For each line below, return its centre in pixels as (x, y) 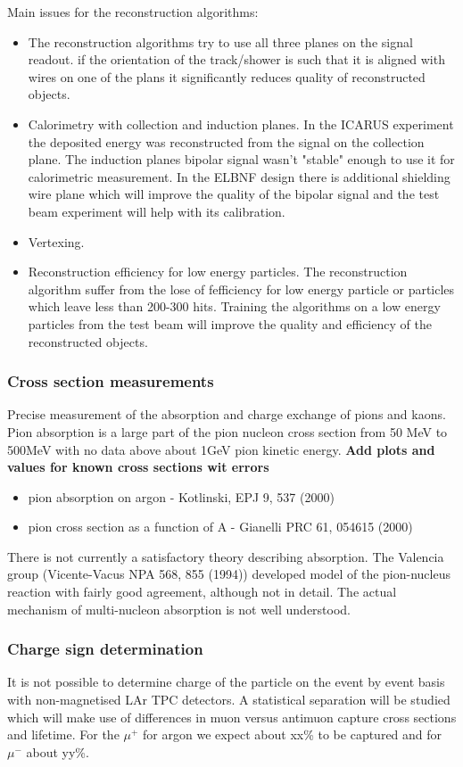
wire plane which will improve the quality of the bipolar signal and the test (234, 194)
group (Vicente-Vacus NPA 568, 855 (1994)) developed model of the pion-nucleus (229, 574)
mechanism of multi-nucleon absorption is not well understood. (179, 609)
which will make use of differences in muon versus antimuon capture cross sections (232, 717)
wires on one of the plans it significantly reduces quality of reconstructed (227, 76)
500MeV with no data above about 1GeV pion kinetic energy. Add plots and (221, 449)
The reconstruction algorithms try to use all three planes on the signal (220, 41)
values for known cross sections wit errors (138, 467)
